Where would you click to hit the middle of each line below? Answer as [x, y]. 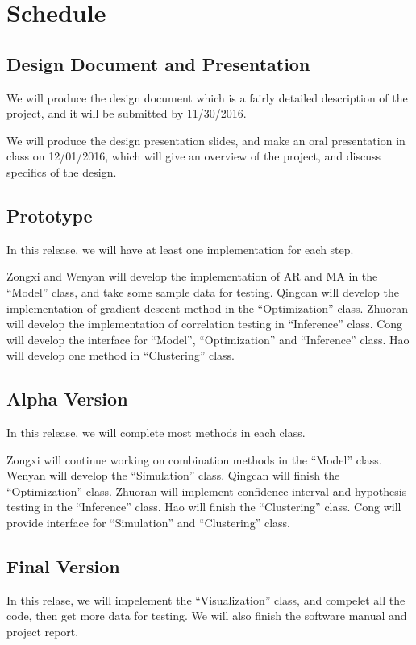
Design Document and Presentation [158, 63]
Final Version [63, 566]
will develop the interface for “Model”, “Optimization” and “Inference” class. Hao [208, 339]
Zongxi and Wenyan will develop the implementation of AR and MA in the [192, 276]
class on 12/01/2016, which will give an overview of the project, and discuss [193, 156]
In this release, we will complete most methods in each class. [156, 433]
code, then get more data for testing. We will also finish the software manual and [207, 616]
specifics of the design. [62, 171]
